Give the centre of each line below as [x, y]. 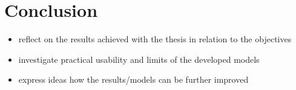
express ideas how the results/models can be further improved [133, 79]
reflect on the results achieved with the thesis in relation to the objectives [155, 39]
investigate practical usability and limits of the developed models [139, 59]
